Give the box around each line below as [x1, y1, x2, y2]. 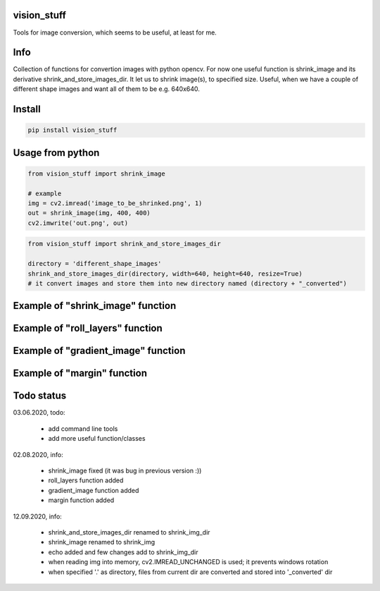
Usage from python [13, 147, 100, 159]
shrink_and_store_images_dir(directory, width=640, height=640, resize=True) [27, 269, 303, 278]
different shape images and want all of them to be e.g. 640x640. [13, 85, 201, 93]
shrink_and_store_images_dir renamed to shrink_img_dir [48, 528, 210, 536]
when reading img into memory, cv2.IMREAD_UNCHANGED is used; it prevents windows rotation [48, 558, 329, 566]
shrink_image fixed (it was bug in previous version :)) [48, 466, 202, 475]
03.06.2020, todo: [13, 408, 66, 417]
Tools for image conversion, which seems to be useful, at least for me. [13, 28, 217, 37]
